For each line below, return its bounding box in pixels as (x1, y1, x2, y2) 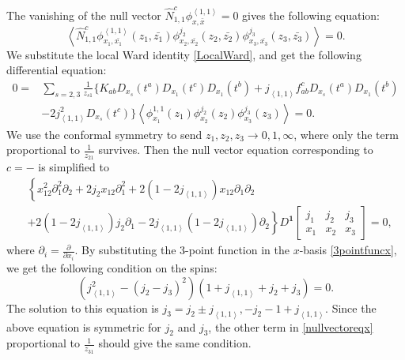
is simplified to (38, 159, 109, 175)
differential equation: (6, 62, 107, 78)
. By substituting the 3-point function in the (74, 242, 290, 258)
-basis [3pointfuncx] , (299, 242, 397, 258)
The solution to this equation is (6, 299, 159, 316)
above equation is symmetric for (6, 318, 161, 335)
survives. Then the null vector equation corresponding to (98, 141, 373, 158)
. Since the (325, 299, 377, 316)
